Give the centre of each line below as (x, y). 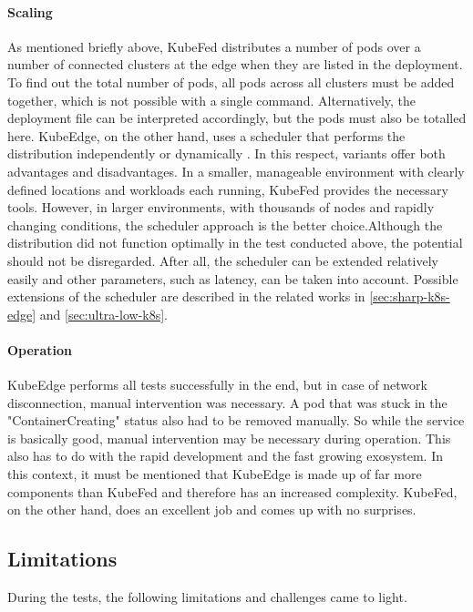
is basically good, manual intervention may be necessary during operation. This (229, 438)
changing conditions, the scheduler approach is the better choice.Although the (225, 224)
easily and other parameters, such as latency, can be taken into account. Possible (233, 278)
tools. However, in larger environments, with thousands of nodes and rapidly (221, 207)
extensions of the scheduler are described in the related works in (186, 296)
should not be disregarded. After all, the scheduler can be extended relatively (223, 260)
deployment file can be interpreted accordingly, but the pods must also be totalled (237, 118)
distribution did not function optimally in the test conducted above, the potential (235, 243)
